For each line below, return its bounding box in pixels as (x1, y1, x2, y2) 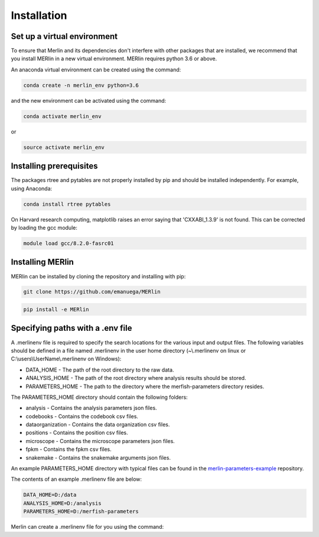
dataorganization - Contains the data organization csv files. (25, 421, 170, 428)
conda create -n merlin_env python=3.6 (23, 82, 139, 89)
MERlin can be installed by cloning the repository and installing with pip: (11, 272, 186, 280)
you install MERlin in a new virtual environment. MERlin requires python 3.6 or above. (11, 55, 217, 62)
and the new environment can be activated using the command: (11, 97, 167, 104)
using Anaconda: (11, 185, 53, 192)
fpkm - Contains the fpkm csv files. (25, 446, 112, 453)
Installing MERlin (11, 257, 74, 267)
